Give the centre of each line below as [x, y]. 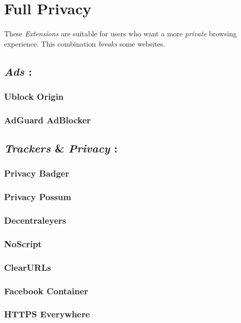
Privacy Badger [37, 173]
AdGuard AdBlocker [48, 120]
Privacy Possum [38, 197]
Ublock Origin [34, 96]
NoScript [23, 243]
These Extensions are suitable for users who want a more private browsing [120, 33]
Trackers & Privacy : [61, 148]
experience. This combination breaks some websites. [85, 43]
